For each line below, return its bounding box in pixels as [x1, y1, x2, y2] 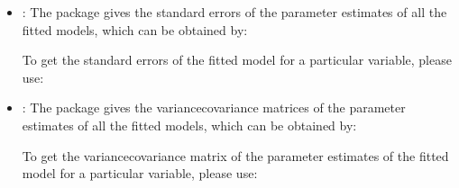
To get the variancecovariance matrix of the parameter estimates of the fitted [22, 146, 449, 165]
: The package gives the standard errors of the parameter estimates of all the [22, 3, 447, 21]
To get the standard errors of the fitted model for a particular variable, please [22, 50, 452, 69]
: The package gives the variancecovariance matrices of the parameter [22, 98, 406, 117]
